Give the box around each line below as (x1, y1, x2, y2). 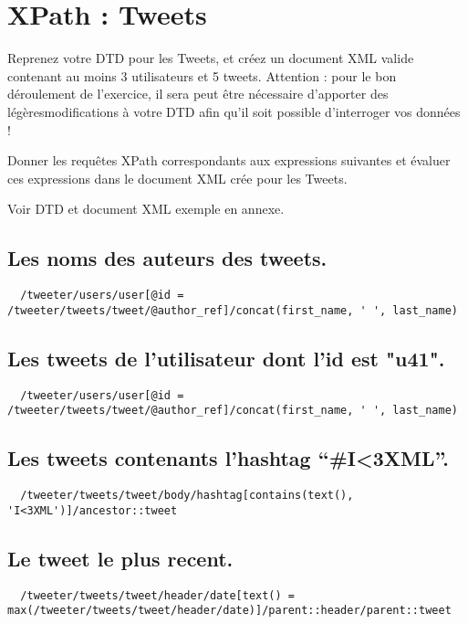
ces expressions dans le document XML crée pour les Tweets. (7, 168, 348, 187)
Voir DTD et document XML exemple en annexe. (7, 199, 285, 218)
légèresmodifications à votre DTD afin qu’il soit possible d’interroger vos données (7, 101, 461, 121)
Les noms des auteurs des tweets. (7, 244, 328, 272)
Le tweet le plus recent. (7, 544, 234, 572)
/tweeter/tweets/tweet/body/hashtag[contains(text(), (20, 489, 354, 502)
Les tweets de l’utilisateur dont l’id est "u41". (7, 344, 445, 372)
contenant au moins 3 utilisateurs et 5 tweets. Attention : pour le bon (7, 66, 397, 85)
